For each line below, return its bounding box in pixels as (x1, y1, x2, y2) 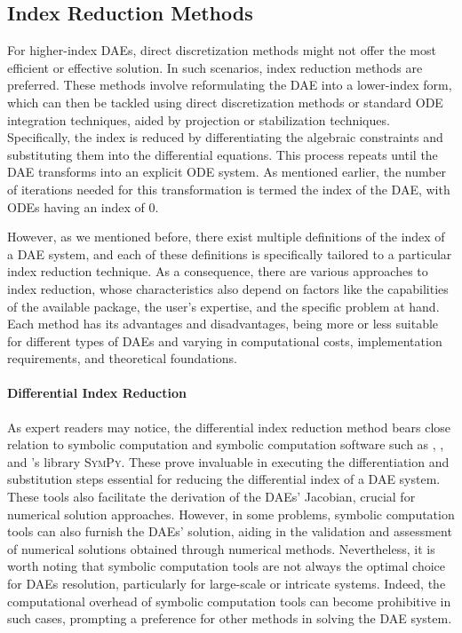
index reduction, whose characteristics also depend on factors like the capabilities (7, 279, 449, 297)
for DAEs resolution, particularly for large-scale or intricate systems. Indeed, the (7, 574, 446, 593)
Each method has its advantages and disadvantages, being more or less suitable (7, 314, 439, 333)
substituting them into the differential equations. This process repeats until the (7, 145, 438, 163)
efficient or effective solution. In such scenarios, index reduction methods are (7, 58, 423, 76)
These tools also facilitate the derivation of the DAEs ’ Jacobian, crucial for (7, 487, 416, 506)
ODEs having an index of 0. (7, 197, 159, 216)
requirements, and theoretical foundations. (7, 349, 237, 368)
